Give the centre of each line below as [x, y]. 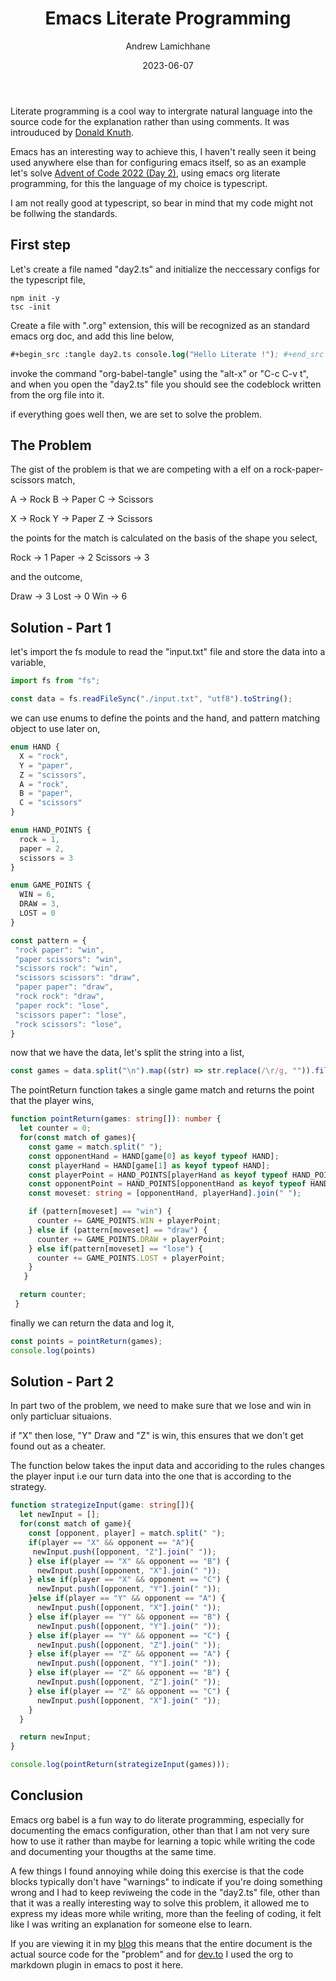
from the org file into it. [57, 394]
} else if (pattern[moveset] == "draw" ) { [118, 1230]
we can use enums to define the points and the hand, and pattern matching [165, 718]
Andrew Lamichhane [168, 46]
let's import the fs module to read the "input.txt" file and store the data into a [168, 652]
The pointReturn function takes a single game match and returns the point [162, 1090]
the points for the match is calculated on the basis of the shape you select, [164, 538]
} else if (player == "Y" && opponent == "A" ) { [127, 1598]
